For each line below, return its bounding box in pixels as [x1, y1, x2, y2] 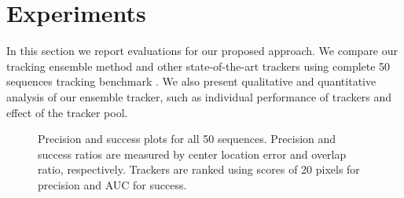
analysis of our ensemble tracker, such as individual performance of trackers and [6, 88, 391, 104]
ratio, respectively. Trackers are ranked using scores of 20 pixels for [38, 161, 360, 178]
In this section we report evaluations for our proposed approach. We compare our [6, 42, 398, 59]
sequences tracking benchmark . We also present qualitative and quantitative [6, 73, 376, 90]
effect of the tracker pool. [6, 104, 128, 120]
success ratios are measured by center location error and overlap [38, 145, 347, 162]
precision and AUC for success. [38, 176, 187, 192]
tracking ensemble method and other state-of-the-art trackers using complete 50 [6, 57, 391, 74]
